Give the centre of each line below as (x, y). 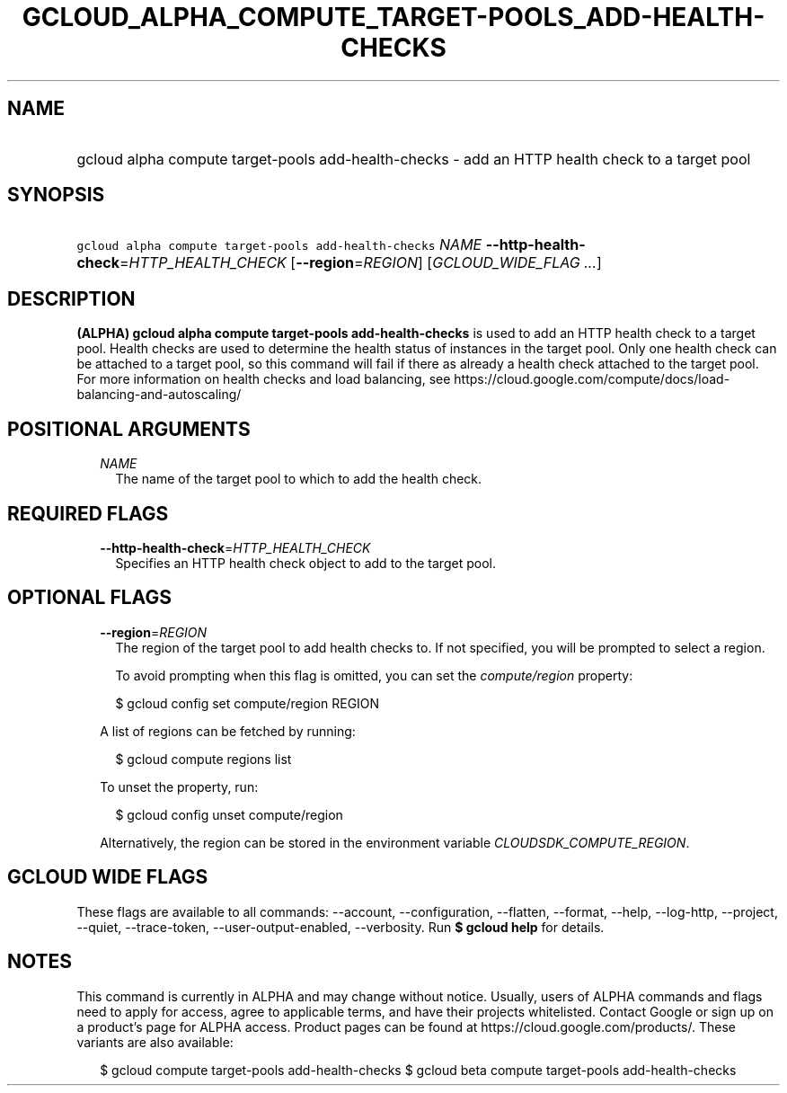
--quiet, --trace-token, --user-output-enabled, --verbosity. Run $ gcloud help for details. (340, 927)
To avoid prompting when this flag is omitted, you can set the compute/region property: (374, 675)
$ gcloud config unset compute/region (229, 814)
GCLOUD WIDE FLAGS (108, 877)
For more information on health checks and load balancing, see (264, 379)
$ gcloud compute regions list (203, 759)
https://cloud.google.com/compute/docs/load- (592, 379)
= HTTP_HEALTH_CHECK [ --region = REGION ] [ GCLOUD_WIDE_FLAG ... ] (361, 263)
